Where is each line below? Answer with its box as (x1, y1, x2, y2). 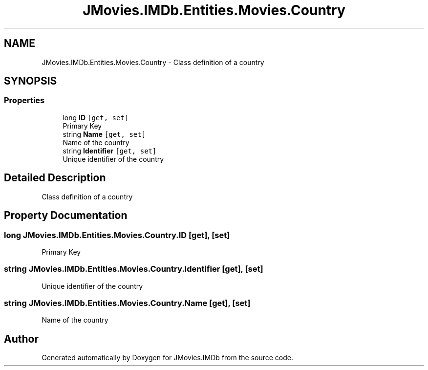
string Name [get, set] (63, 130, 146, 138)
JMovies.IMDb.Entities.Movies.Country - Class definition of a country (42, 58, 264, 66)
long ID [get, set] (63, 113, 129, 122)
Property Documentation (4, 209, 128, 222)
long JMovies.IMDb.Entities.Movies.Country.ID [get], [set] (4, 230, 230, 240)
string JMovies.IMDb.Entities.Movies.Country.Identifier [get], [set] (4, 264, 263, 274)
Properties (4, 95, 45, 106)
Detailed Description (4, 172, 106, 184)
